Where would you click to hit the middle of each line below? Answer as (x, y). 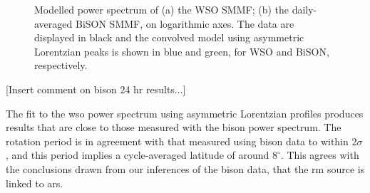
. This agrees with (320, 155)
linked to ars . (35, 183)
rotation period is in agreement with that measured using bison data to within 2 (181, 141)
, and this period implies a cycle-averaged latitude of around (138, 155)
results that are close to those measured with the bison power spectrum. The (174, 127)
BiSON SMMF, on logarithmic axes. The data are (185, 23)
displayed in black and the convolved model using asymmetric (169, 37)
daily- (304, 9)
